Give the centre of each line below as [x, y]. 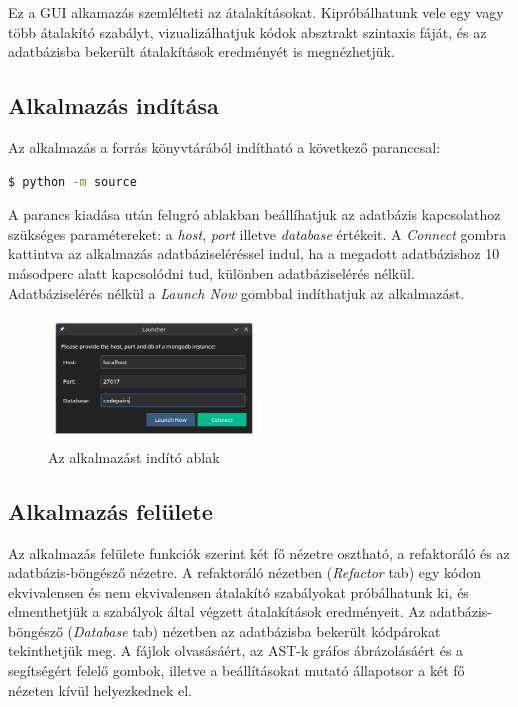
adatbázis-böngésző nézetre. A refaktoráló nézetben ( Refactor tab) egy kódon [244, 572]
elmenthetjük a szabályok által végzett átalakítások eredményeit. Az [217, 611]
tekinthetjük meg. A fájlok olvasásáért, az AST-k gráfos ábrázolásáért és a [236, 650]
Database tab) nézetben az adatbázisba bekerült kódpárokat [257, 630]
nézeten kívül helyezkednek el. [100, 689]
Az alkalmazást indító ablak [134, 456]
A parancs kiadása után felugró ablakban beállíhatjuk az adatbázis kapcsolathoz [254, 214]
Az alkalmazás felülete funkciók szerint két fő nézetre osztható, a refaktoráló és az [259, 552]
